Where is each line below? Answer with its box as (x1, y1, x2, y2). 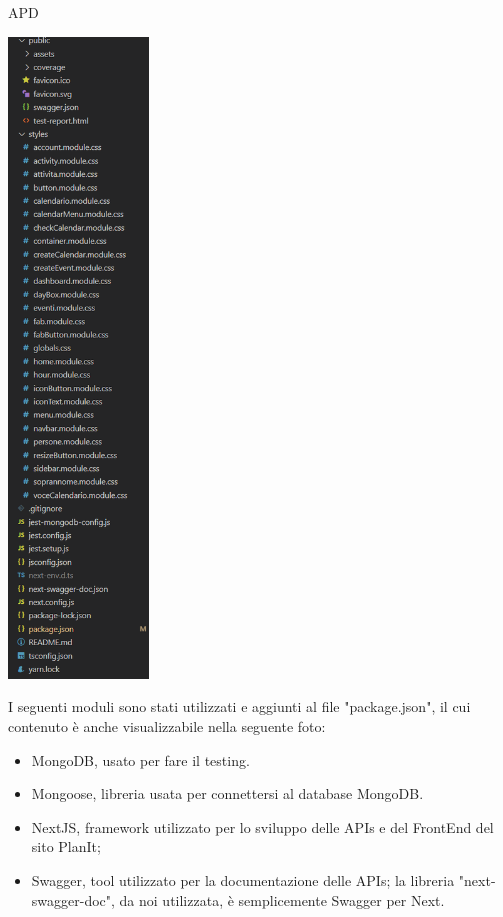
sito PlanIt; (31, 836, 101, 857)
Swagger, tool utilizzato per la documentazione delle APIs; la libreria (31, 869, 455, 890)
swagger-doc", (31, 889, 115, 910)
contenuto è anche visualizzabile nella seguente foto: (8, 715, 326, 736)
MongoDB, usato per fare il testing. (31, 749, 250, 770)
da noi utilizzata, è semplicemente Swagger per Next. (119, 889, 445, 910)
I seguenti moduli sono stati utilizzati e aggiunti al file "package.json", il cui (8, 696, 471, 717)
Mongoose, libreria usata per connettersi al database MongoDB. (31, 783, 424, 804)
